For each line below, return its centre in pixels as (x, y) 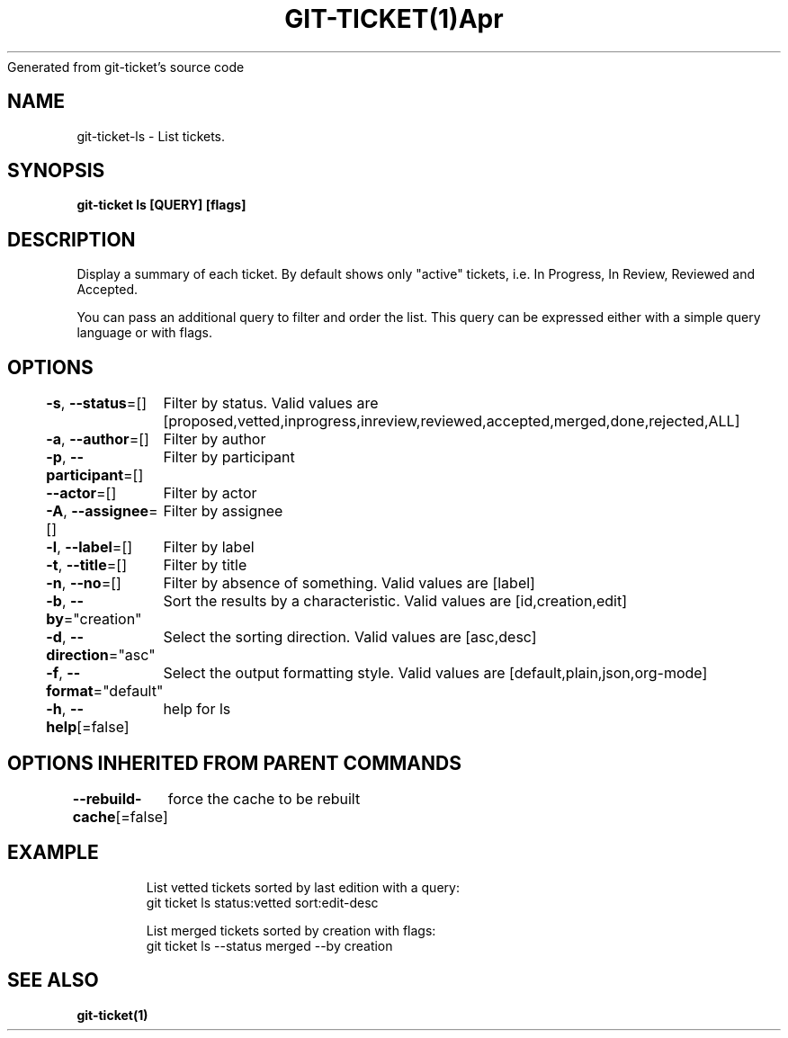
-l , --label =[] (90, 547)
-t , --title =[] (86, 565)
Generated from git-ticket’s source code (126, 67)
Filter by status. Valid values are (271, 403)
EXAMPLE (53, 853)
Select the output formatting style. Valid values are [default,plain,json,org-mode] (435, 673)
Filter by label (209, 547)
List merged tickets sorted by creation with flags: (291, 930)
